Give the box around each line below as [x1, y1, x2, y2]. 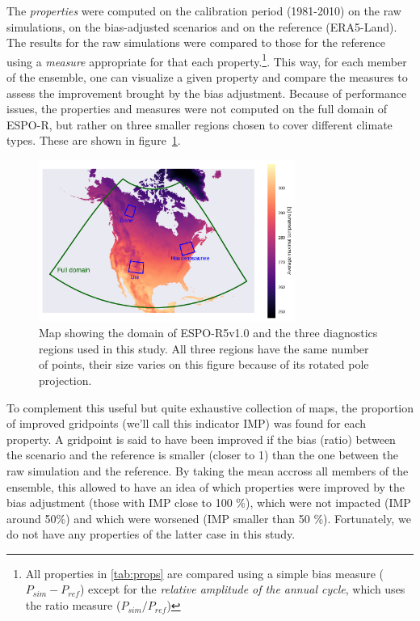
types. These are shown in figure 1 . [6, 132, 181, 149]
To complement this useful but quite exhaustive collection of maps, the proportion [6, 399, 414, 416]
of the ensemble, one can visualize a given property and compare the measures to [6, 69, 408, 86]
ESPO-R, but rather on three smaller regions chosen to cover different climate [6, 116, 393, 133]
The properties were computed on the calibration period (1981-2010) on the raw [6, 2, 401, 19]
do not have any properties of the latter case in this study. [6, 526, 296, 543]
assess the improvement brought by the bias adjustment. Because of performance [6, 84, 407, 101]
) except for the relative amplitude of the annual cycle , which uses [79, 581, 405, 598]
